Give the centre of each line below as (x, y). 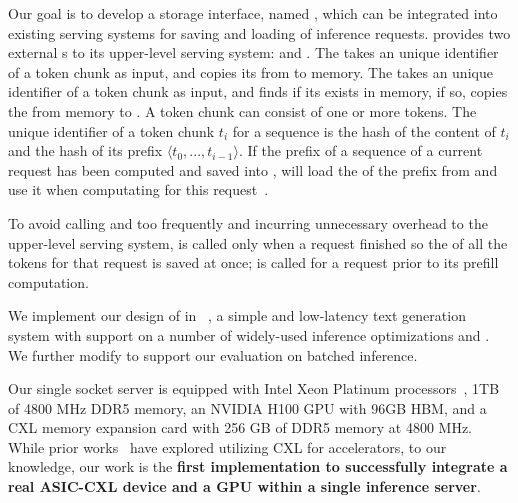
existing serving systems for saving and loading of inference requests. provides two (259, 32)
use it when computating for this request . (138, 189)
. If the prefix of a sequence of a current (360, 150)
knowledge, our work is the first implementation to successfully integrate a (258, 466)
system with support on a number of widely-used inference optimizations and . (249, 334)
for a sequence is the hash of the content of (364, 130)
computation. (48, 281)
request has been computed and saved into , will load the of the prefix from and (253, 169)
